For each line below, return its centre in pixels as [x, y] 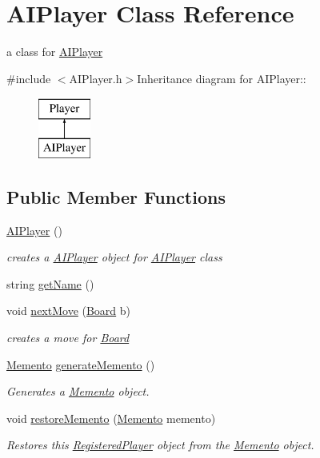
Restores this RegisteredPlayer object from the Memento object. [160, 445]
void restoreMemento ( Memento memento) [111, 418]
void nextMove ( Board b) [69, 311]
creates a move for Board [68, 338]
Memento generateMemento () [81, 364]
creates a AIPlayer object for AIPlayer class [114, 257]
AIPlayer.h [96, 78]
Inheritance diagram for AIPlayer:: [222, 78]
